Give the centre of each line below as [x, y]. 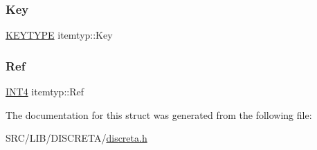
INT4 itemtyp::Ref [45, 92]
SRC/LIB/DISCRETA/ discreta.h [76, 138]
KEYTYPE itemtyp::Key [59, 35]
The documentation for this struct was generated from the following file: [159, 114]
